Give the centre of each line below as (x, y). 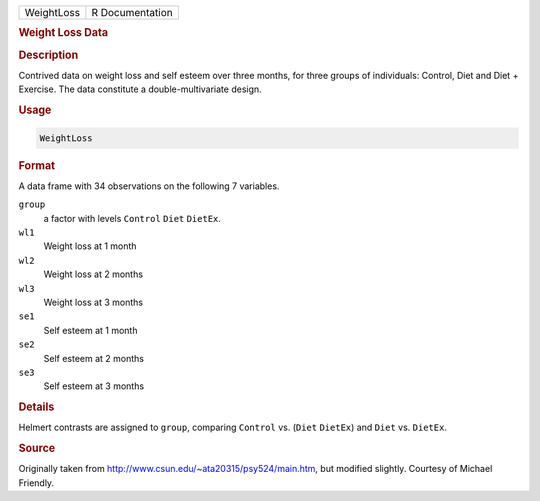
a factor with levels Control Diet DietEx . (132, 218)
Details (36, 407)
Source (37, 448)
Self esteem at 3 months (94, 386)
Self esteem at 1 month (90, 330)
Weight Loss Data (63, 33)
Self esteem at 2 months (94, 358)
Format (36, 165)
